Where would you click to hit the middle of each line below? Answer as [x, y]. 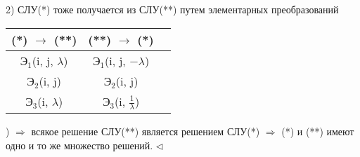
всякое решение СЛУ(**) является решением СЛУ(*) [146, 131]
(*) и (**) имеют [318, 131]
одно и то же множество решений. [79, 145]
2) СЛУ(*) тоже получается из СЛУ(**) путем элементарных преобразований [172, 9]
